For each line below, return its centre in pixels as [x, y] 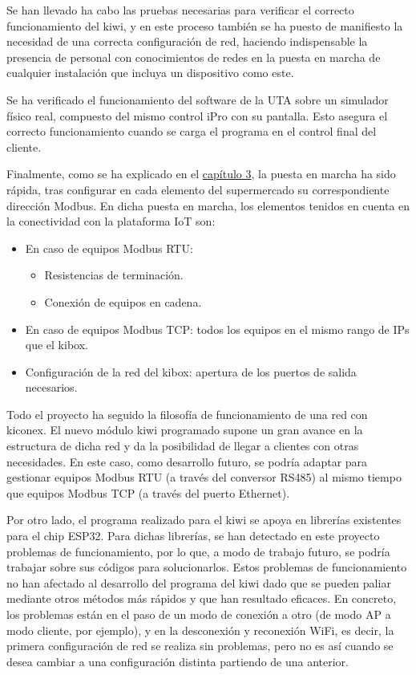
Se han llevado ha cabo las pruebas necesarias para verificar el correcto [180, 10]
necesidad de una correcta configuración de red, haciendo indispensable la [187, 41]
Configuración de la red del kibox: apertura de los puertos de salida [191, 371]
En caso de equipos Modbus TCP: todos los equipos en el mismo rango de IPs [217, 329]
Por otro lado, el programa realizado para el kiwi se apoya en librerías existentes [204, 520]
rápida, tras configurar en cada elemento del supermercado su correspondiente [198, 189]
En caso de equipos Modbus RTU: [109, 248]
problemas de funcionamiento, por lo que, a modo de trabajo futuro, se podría [198, 551]
